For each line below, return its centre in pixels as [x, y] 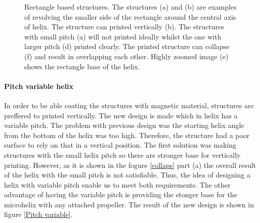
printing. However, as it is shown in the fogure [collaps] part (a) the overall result [130, 165]
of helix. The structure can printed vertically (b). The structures [124, 27]
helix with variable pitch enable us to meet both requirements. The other [117, 184]
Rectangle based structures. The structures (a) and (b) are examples [131, 7]
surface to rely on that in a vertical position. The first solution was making [120, 145]
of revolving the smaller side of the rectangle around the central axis [130, 16]
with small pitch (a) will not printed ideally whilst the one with [123, 36]
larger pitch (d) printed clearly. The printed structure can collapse [127, 46]
